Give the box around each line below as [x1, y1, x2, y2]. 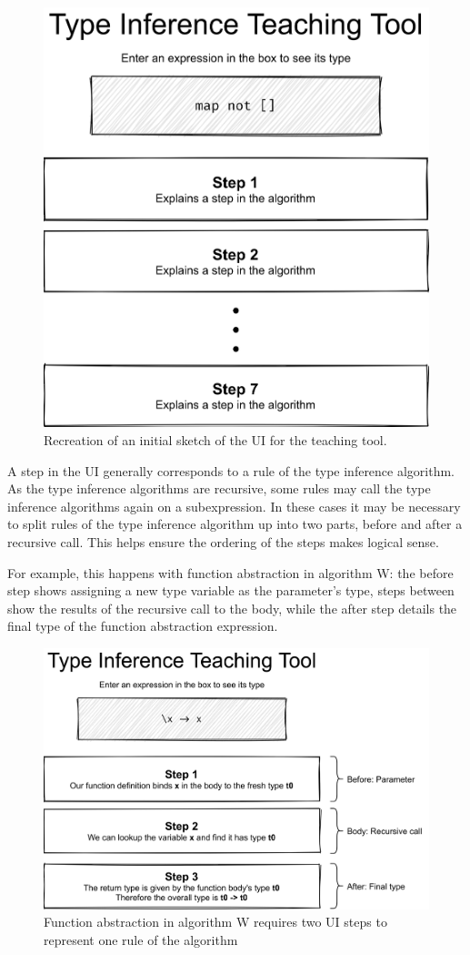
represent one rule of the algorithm [44, 930, 238, 949]
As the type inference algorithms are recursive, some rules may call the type [7, 479, 431, 498]
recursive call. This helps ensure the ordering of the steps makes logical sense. [7, 532, 439, 551]
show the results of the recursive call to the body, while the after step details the [7, 598, 457, 617]
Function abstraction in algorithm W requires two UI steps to [44, 912, 387, 931]
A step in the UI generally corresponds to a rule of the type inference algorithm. [7, 461, 455, 480]
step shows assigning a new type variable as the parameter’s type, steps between [7, 581, 455, 600]
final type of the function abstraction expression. [7, 616, 278, 635]
